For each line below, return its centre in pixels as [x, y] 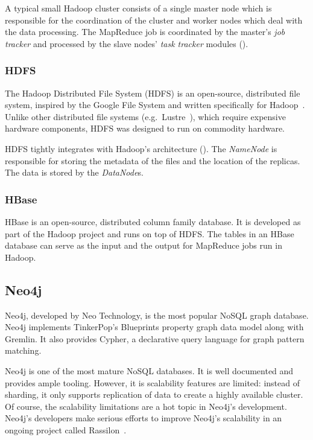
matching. [23, 350]
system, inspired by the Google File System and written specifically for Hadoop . [155, 105]
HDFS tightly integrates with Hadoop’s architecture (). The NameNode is [141, 148]
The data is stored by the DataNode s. [74, 172]
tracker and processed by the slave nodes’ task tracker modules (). [127, 43]
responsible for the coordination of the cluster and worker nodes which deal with [154, 20]
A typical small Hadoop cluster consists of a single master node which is [138, 8]
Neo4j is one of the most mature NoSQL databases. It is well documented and [149, 370]
